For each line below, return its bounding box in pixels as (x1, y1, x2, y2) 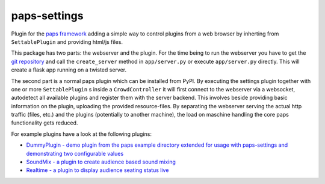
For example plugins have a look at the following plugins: (11, 130, 152, 138)
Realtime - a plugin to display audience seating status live (26, 167, 169, 174)
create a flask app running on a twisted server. (11, 66, 126, 73)
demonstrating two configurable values (26, 150, 124, 157)
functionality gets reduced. (11, 119, 78, 126)
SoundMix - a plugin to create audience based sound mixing (26, 158, 176, 165)
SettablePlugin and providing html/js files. (11, 38, 123, 45)
